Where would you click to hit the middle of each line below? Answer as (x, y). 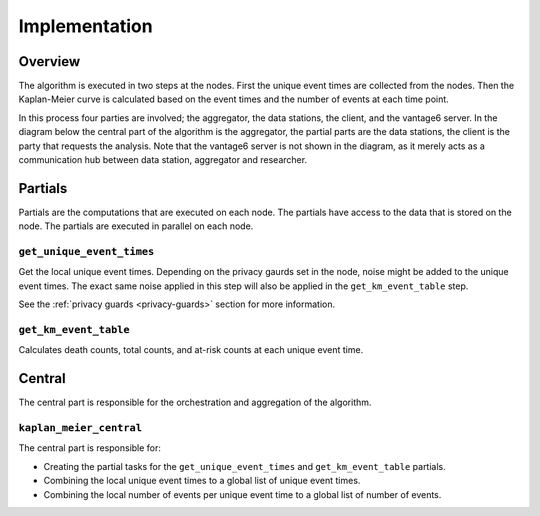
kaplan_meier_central (80, 428)
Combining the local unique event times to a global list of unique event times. (202, 481)
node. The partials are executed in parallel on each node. (136, 226)
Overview (49, 61)
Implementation (86, 26)
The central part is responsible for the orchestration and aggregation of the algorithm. (195, 402)
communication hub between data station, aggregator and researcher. (163, 160)
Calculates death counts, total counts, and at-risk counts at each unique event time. (191, 350)
